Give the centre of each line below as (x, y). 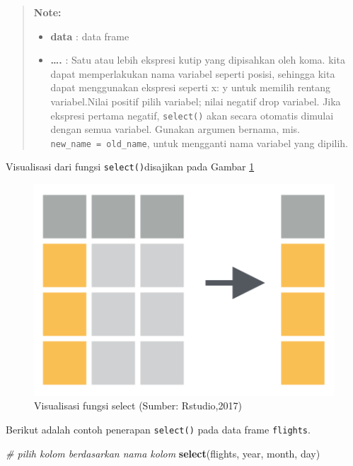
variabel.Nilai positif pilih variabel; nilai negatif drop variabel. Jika (196, 101)
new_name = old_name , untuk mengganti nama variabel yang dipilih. (199, 142)
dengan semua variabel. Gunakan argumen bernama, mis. (175, 129)
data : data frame (90, 36)
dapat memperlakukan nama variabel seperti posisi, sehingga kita (193, 73)
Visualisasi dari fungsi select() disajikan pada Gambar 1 (130, 167)
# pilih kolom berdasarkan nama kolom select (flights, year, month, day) (163, 453)
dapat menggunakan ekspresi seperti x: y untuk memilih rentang (191, 87)
